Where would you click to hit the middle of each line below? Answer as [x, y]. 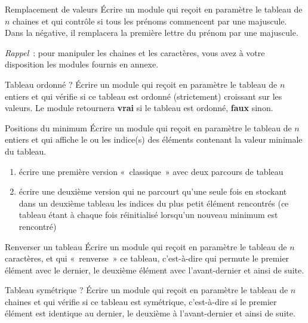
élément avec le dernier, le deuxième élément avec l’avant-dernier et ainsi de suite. [155, 270]
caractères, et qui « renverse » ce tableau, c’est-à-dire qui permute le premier [147, 258]
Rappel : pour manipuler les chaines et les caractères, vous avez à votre [135, 52]
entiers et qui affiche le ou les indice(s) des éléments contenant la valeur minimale [154, 139]
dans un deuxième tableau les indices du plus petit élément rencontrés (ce [154, 203]
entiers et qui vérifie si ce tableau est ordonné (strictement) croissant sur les [144, 96]
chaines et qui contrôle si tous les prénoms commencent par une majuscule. [150, 21]
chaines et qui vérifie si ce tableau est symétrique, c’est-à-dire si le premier [141, 301]
